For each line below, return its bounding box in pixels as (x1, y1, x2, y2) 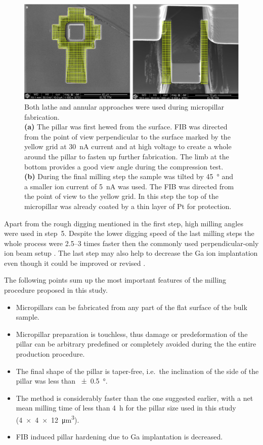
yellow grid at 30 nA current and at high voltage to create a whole (24, 141, 232, 152)
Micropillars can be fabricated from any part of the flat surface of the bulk (16, 301, 247, 312)
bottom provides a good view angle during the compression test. (24, 161, 224, 172)
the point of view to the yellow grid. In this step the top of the (24, 191, 219, 201)
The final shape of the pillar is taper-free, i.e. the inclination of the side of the (16, 365, 259, 376)
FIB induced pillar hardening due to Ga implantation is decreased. (16, 431, 223, 442)
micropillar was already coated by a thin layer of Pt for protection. (24, 200, 232, 211)
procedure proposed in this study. (4, 285, 108, 295)
